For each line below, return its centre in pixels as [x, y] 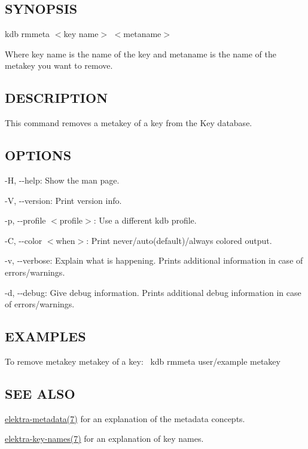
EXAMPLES [45, 336]
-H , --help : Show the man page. [62, 180]
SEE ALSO [40, 393]
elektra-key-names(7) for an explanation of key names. [104, 439]
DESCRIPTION [57, 98]
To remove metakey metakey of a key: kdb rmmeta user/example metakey [143, 361]
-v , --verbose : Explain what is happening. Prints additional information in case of [154, 260]
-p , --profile [25, 220]
